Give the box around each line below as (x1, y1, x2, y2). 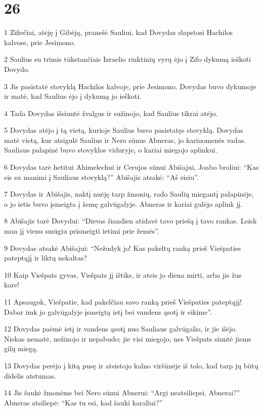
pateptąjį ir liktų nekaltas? (4, 252, 87, 263)
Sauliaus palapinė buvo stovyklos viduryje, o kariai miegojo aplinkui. (4, 144, 217, 155)
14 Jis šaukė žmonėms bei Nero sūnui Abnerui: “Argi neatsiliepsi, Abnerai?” (4, 387, 240, 398)
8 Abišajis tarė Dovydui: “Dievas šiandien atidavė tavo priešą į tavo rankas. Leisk (4, 215, 257, 226)
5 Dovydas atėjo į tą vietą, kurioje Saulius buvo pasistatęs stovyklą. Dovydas (4, 125, 243, 135)
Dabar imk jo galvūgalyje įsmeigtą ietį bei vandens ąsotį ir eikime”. (4, 306, 212, 317)
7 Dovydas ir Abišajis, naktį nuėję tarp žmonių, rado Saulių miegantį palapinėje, (4, 189, 254, 199)
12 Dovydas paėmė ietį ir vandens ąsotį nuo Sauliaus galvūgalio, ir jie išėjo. (4, 323, 237, 334)
